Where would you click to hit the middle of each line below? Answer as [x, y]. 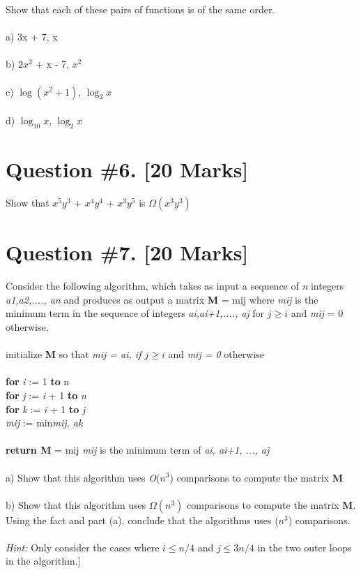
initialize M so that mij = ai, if [74, 354]
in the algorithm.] [43, 561]
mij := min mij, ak [44, 423]
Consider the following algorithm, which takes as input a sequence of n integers [175, 286]
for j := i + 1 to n [46, 395]
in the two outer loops [305, 547]
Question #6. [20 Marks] [127, 169]
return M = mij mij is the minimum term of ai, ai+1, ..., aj [138, 450]
